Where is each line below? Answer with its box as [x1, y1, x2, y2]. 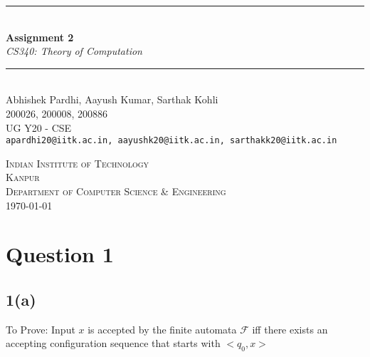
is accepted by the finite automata [88, 321, 237, 336]
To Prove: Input [6, 321, 75, 336]
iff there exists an [252, 321, 328, 336]
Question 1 [6, 239, 114, 269]
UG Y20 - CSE [6, 120, 72, 135]
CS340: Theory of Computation [6, 43, 142, 58]
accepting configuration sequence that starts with [6, 336, 221, 351]
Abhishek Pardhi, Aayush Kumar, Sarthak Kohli [6, 92, 218, 107]
